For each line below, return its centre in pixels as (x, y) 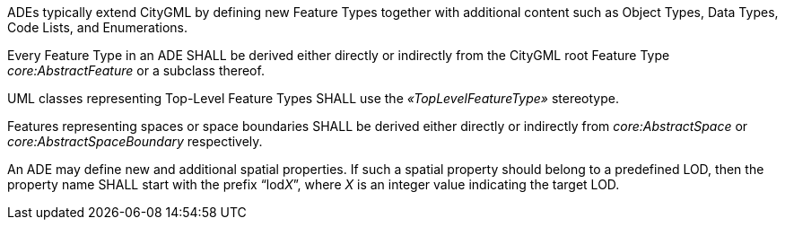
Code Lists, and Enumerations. (98, 27)
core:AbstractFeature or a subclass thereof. (136, 70)
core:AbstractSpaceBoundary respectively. (135, 141)
